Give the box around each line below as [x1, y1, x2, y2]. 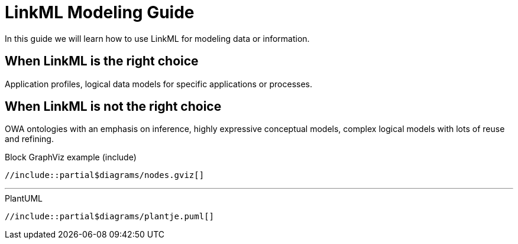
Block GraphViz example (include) [5, 152, 137, 163]
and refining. [5, 134, 54, 144]
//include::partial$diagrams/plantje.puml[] [5, 212, 215, 222]
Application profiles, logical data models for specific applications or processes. [5, 78, 312, 89]
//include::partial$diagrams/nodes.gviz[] [5, 170, 205, 180]
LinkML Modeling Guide [5, 2, 195, 22]
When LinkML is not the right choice [5, 99, 222, 114]
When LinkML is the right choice [5, 54, 199, 69]
